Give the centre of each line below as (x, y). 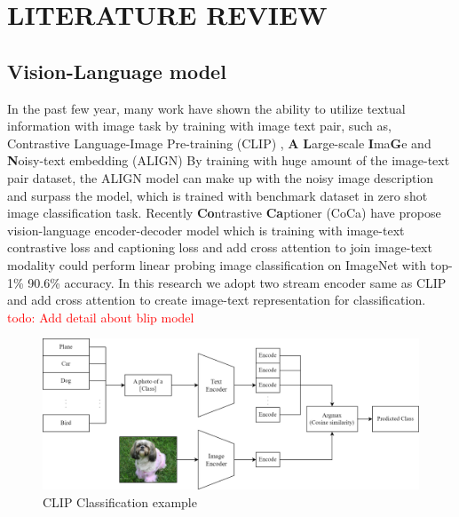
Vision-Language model (117, 71)
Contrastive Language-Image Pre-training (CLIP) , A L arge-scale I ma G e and (219, 143)
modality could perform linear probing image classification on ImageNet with (217, 264)
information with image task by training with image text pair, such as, (199, 126)
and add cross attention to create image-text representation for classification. (217, 300)
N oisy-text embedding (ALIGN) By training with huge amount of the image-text (229, 160)
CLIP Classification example (120, 501)
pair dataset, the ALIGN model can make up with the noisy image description (221, 177)
